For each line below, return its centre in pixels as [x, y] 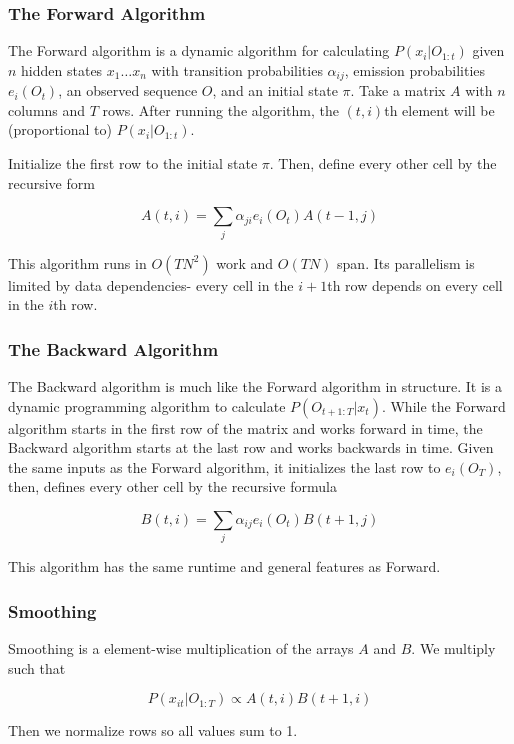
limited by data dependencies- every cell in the [151, 284]
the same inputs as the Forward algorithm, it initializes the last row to [224, 466]
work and [245, 262]
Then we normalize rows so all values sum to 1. [153, 730]
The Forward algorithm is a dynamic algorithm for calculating [199, 50]
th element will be [439, 109]
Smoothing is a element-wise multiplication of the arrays [181, 648]
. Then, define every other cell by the [383, 163]
